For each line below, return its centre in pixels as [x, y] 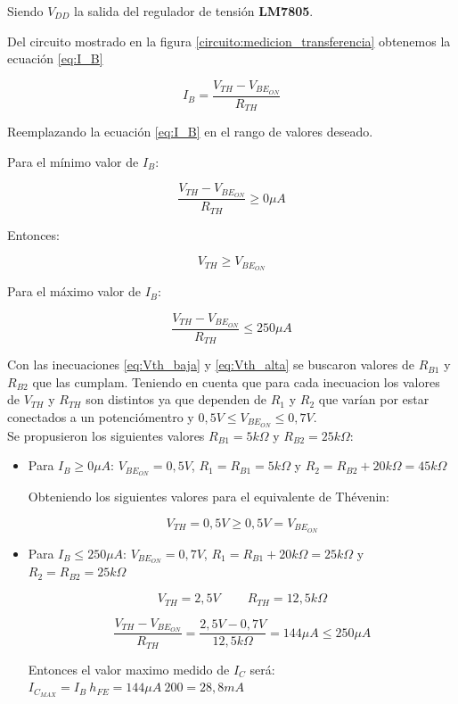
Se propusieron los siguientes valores [106, 435]
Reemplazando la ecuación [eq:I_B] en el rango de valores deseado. [190, 132]
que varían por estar [374, 399]
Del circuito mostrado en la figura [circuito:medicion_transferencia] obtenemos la [229, 41]
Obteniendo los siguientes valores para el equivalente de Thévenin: [209, 497]
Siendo [25, 11]
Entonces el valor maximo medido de [129, 669]
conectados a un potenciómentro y [101, 416]
